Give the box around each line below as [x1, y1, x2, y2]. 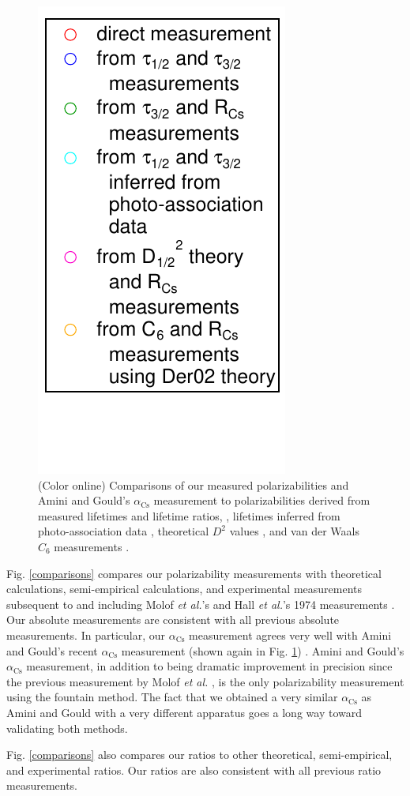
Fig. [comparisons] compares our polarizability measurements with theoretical [6, 565, 382, 581]
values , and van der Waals [229, 523, 359, 539]
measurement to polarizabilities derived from [153, 492, 371, 509]
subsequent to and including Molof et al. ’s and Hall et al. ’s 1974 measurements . [6, 595, 395, 612]
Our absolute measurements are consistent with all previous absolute [6, 611, 340, 628]
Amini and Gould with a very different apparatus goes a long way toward [6, 704, 362, 720]
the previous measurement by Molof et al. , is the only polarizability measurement [6, 673, 404, 689]
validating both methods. [6, 719, 128, 736]
